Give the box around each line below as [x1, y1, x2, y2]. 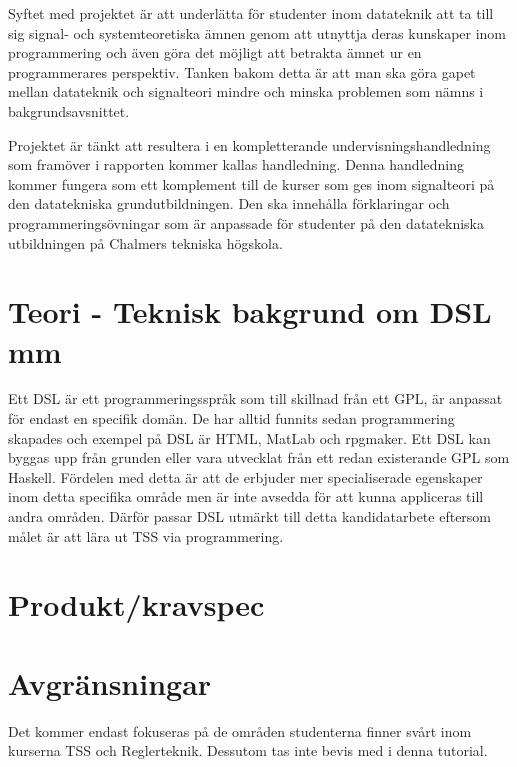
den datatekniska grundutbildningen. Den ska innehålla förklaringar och [8, 193, 450, 214]
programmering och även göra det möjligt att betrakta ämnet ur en [8, 42, 422, 63]
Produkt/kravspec [8, 584, 265, 625]
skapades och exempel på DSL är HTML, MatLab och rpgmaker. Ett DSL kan [8, 427, 491, 448]
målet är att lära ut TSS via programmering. [8, 525, 284, 546]
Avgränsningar [8, 662, 212, 703]
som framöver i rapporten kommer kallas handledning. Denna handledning [8, 154, 464, 175]
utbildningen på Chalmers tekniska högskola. [8, 232, 283, 253]
